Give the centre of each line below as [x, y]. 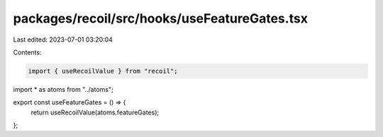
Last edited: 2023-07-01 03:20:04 [63, 40]
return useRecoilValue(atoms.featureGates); [95, 112]
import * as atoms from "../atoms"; [63, 89]
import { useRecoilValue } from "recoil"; [103, 71]
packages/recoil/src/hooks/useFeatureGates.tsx [161, 18]
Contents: [27, 52]
